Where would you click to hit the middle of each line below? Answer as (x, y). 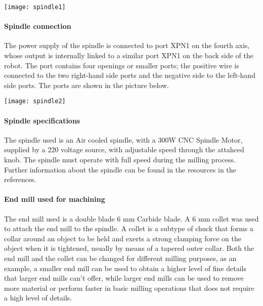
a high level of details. (38, 298)
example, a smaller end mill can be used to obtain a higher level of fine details (125, 268)
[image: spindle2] (35, 101)
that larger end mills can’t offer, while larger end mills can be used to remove (124, 278)
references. (20, 179)
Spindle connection (38, 26)
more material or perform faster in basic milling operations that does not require (129, 288)
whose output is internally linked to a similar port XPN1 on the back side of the (129, 55)
